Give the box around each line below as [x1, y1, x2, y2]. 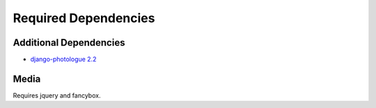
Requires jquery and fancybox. [13, 91, 101, 100]
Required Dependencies [13, 10, 155, 26]
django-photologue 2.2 [30, 55, 97, 64]
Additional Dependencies [13, 37, 125, 48]
